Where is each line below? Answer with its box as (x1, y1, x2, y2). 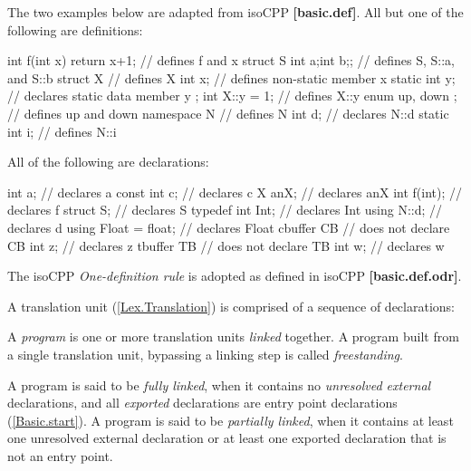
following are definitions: (7, 20, 143, 39)
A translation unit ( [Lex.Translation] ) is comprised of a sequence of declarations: (7, 296, 455, 315)
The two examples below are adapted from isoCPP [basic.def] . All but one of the (7, 3, 464, 21)
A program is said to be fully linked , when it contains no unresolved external (7, 375, 431, 394)
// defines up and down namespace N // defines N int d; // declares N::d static (7, 103, 449, 122)
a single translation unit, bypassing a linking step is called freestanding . (7, 344, 403, 363)
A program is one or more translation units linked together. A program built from (7, 327, 459, 346)
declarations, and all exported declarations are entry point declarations (7, 393, 398, 412)
